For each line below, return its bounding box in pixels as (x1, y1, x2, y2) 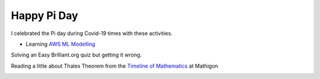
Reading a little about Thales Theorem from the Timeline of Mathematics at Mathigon (11, 62, 219, 69)
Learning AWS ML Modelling (25, 40, 95, 48)
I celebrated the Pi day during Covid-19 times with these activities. (11, 30, 173, 37)
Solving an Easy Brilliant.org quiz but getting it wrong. (11, 51, 142, 59)
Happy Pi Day (11, 9, 78, 22)
